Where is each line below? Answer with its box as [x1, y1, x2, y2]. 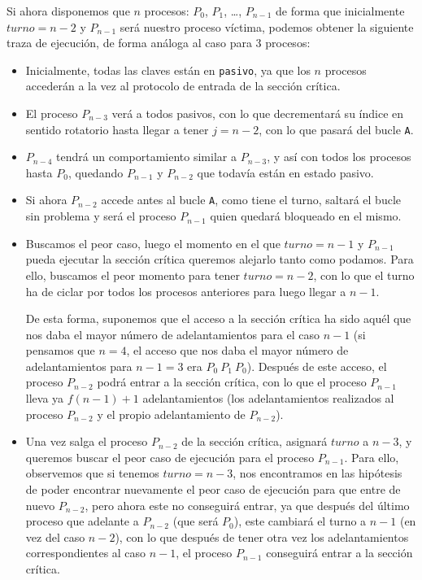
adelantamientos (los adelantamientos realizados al [142, 390, 394, 407]
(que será [172, 512, 219, 530]
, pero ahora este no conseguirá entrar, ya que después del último [85, 496, 410, 513]
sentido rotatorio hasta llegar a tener [25, 120, 209, 137]
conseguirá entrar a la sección [266, 544, 413, 561]
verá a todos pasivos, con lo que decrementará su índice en [111, 105, 404, 122]
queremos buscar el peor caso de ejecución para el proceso [25, 448, 315, 465]
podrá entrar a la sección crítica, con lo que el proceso [97, 373, 367, 390]
